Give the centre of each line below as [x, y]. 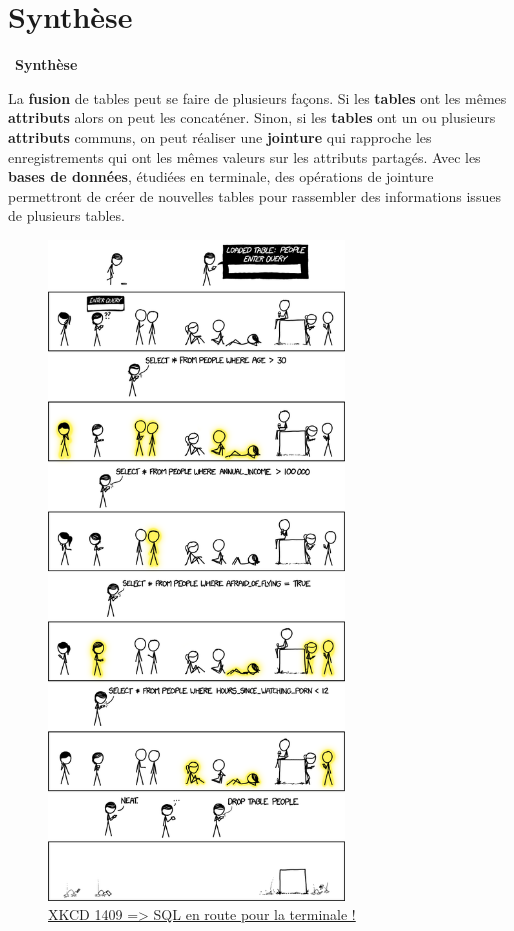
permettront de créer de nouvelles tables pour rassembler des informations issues [254, 195]
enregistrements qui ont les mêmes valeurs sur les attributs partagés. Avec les [244, 156]
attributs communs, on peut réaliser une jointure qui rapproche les [220, 136]
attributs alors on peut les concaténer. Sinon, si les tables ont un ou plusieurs [252, 117]
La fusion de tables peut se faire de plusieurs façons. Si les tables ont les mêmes [257, 97]
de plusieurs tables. [66, 215]
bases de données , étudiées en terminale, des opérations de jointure [221, 176]
